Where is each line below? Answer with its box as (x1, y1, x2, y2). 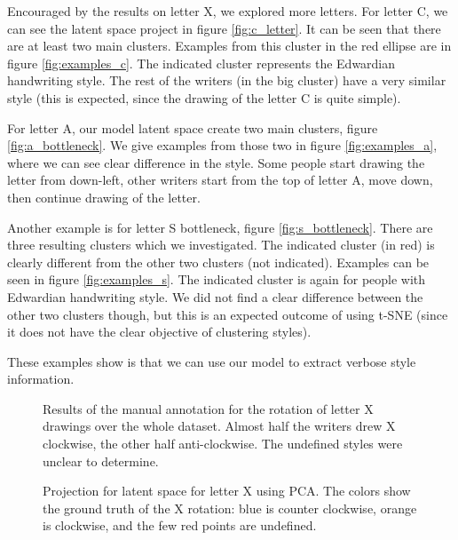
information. (7, 369, 75, 388)
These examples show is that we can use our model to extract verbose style (7, 352, 416, 370)
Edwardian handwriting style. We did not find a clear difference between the (7, 287, 423, 306)
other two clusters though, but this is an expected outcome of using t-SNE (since (7, 305, 448, 323)
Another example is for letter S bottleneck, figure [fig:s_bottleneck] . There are (7, 218, 433, 236)
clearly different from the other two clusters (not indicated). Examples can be (7, 252, 430, 271)
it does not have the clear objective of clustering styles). (7, 322, 312, 341)
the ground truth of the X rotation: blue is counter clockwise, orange (43, 498, 417, 517)
